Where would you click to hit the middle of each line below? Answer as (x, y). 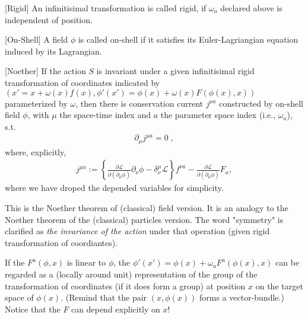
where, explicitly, (36, 151)
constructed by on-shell (261, 103)
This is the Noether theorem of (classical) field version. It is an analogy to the (147, 208)
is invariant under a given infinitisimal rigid (175, 71)
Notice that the (33, 309)
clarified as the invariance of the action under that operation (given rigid (137, 231)
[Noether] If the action (45, 71)
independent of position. (49, 19)
